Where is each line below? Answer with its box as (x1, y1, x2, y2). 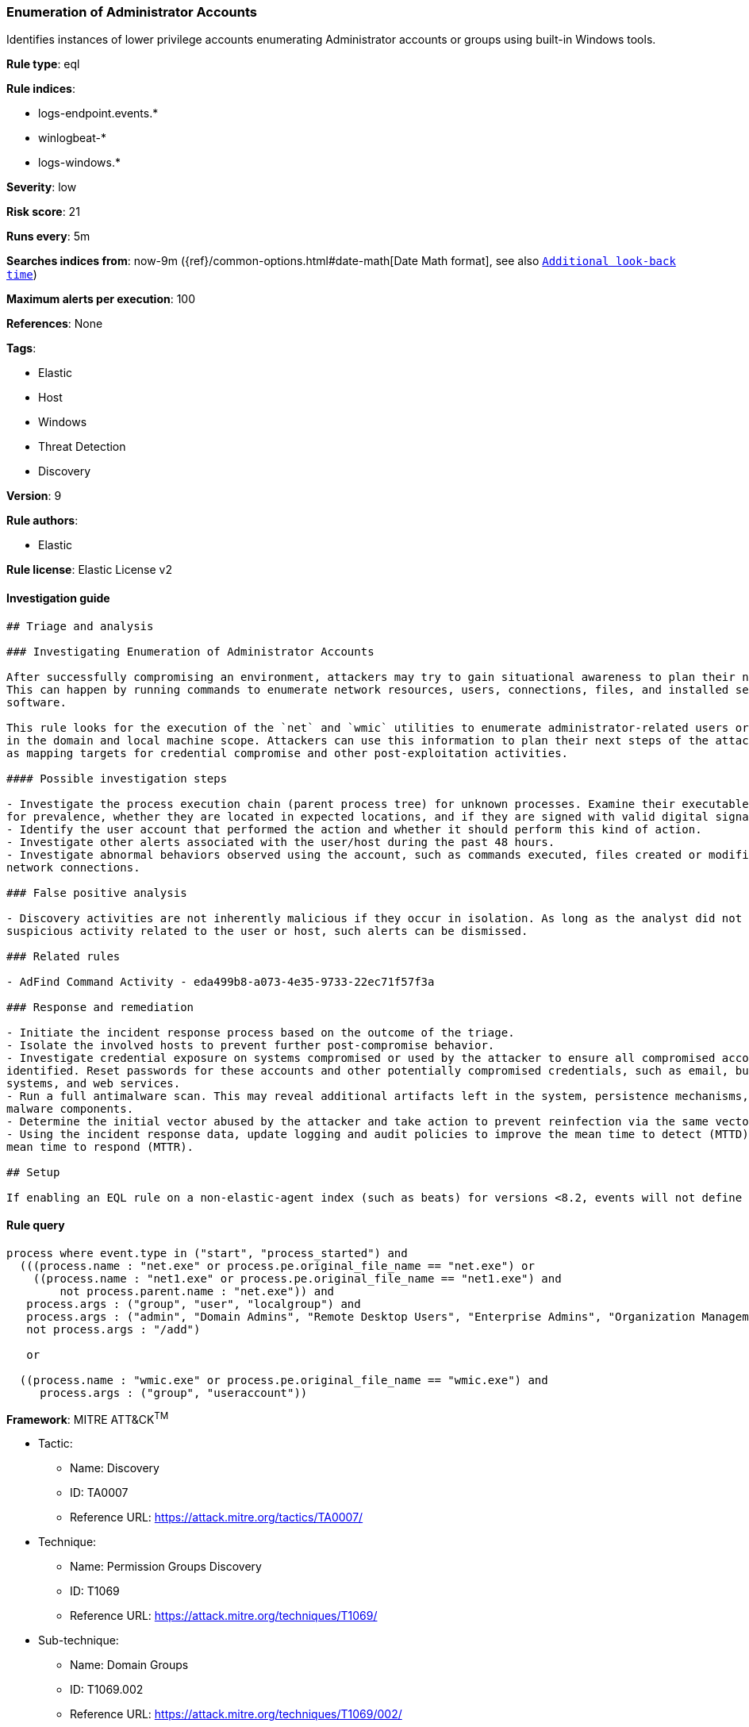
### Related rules (6, 949, 121, 963)
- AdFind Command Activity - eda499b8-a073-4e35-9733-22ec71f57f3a (6, 975, 435, 988)
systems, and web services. (6, 1076, 181, 1090)
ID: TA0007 (70, 1486, 129, 1500)
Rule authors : (6, 513, 79, 528)
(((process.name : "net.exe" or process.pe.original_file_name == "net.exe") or (19, 1259, 535, 1272)
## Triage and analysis (6, 619, 154, 633)
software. (6, 695, 67, 709)
